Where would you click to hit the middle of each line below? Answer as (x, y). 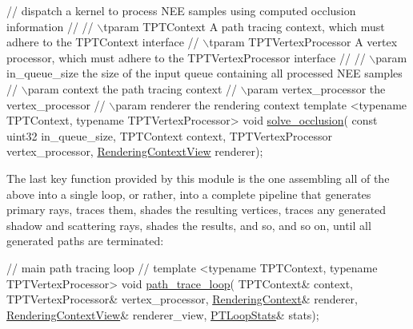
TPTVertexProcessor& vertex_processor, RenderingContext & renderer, (182, 299)
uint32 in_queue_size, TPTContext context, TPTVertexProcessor (169, 135)
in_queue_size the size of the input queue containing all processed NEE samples (204, 73)
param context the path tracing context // (132, 88)
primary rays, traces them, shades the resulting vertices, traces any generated (196, 210)
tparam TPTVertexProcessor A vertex (303, 42)
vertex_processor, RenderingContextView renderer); (135, 151)
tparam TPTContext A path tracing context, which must (244, 26)
